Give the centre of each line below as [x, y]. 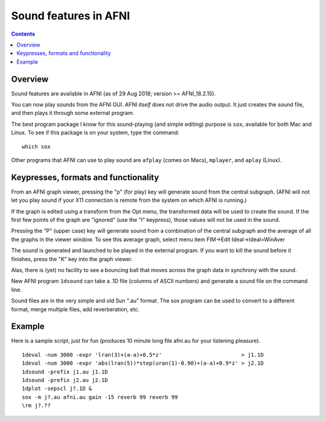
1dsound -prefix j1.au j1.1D [65, 372]
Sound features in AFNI [70, 16]
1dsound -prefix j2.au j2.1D [65, 380]
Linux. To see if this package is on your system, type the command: [95, 132]
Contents [23, 34]
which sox [36, 146]
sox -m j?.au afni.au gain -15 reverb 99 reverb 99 [100, 397]
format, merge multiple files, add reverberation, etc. [75, 309]
